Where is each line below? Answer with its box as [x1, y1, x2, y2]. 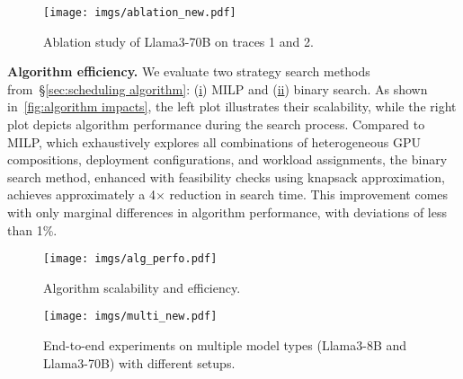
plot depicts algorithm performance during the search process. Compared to [7, 115, 425, 134]
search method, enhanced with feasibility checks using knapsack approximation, [7, 167, 445, 186]
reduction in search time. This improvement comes [169, 185, 449, 204]
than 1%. [7, 220, 58, 239]
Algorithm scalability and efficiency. [43, 278, 241, 296]
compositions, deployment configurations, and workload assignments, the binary [7, 150, 448, 169]
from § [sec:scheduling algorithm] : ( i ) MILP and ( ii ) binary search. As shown [7, 79, 428, 98]
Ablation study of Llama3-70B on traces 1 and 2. [43, 31, 314, 50]
